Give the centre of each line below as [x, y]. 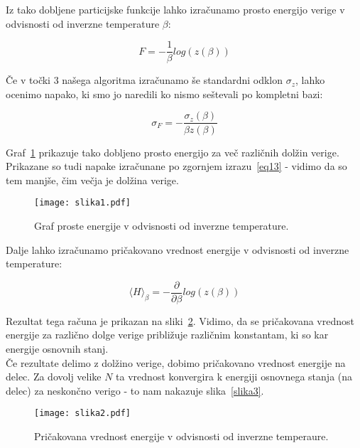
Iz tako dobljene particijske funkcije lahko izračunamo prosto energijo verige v [175, 9]
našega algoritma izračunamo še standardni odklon [173, 80]
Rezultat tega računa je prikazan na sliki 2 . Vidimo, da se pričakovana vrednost [180, 320]
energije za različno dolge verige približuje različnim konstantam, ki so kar [167, 335]
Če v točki [28, 80]
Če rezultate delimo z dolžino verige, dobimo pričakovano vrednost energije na [176, 362]
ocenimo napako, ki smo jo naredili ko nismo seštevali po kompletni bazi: [164, 94]
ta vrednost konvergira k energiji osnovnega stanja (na [234, 377]
